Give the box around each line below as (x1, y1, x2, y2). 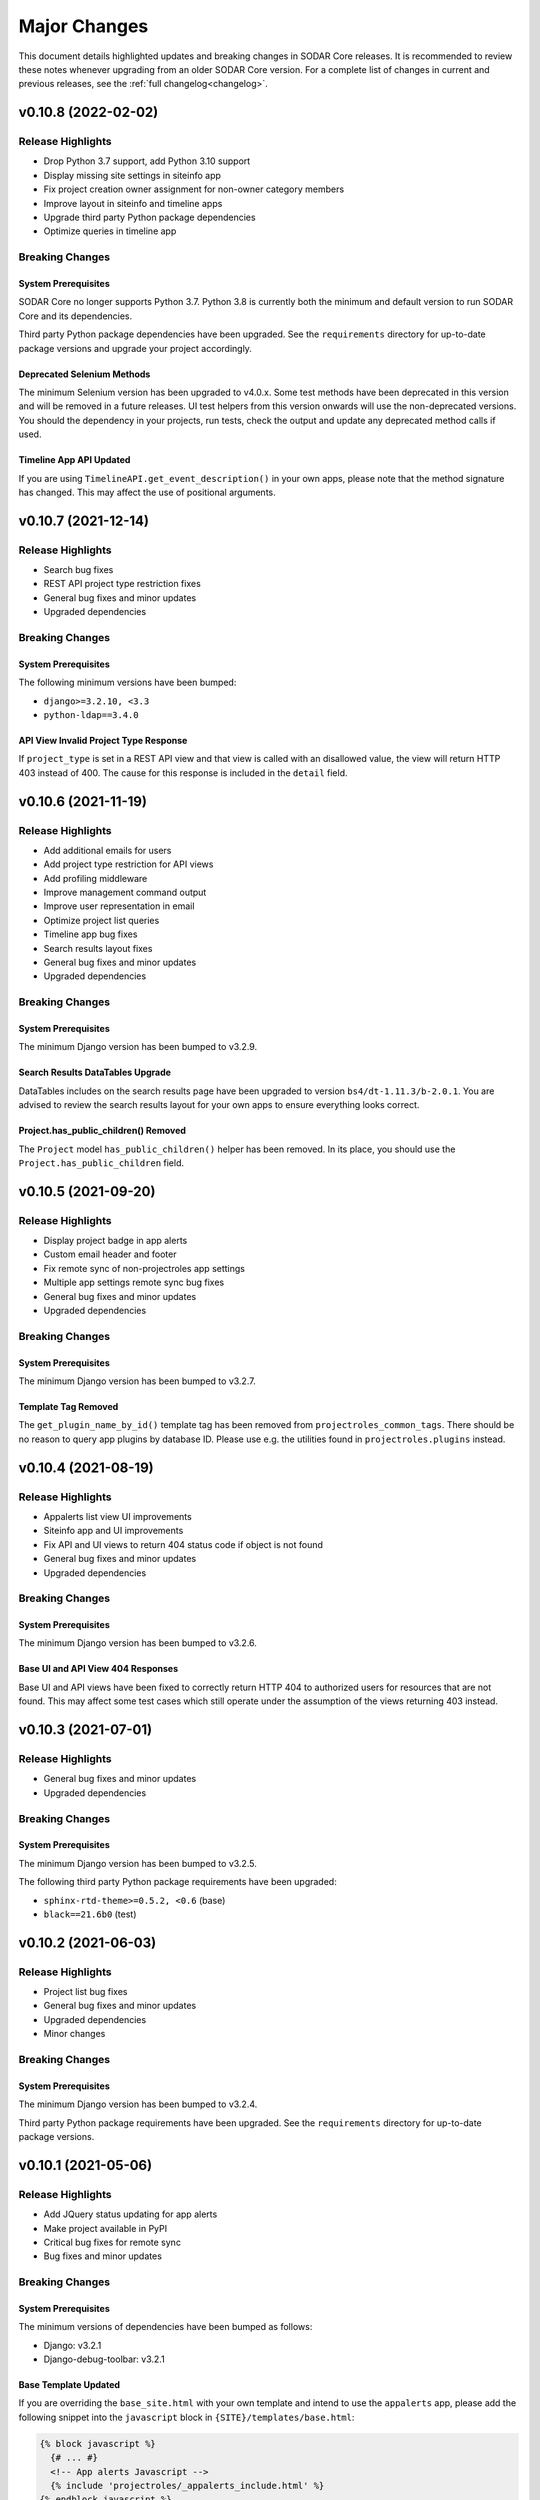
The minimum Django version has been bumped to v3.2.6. (18, 1637, 257, 1649)
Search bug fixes (43, 564, 114, 576)
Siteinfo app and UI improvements (43, 1525, 184, 1537)
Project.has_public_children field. (18, 1156, 185, 1169)
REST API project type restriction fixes (43, 578, 202, 590)
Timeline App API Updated (18, 454, 131, 466)
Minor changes (43, 2028, 106, 2040)
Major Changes (18, 15, 149, 37)
